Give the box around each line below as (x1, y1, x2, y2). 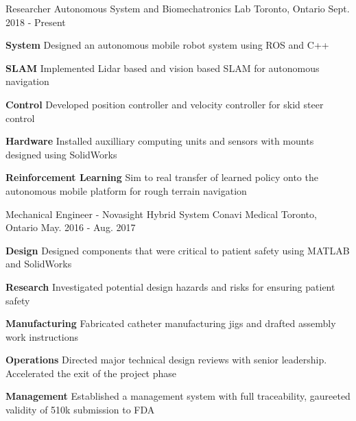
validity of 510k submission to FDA (5, 402, 155, 417)
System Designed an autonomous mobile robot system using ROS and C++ (5, 38, 329, 52)
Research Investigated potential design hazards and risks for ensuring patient (5, 279, 335, 293)
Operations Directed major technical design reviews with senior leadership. (5, 352, 327, 367)
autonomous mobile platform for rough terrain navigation (5, 183, 247, 197)
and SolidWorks (5, 256, 72, 271)
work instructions (5, 329, 79, 344)
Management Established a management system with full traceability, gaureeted (5, 389, 351, 403)
